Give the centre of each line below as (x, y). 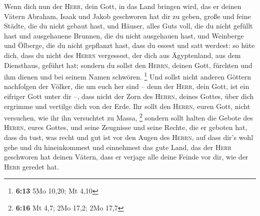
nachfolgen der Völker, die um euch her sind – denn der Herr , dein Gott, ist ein (127, 86)
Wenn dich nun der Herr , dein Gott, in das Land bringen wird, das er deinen (123, 6)
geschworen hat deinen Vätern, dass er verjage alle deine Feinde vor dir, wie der (126, 157)
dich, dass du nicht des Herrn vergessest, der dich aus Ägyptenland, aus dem (122, 55)
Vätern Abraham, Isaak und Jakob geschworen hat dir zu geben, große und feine (127, 16)
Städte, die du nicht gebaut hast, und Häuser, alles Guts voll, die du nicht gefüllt (128, 26)
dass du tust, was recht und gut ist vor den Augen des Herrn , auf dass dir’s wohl (129, 137)
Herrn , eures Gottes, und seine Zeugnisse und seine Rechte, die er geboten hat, (126, 127)
